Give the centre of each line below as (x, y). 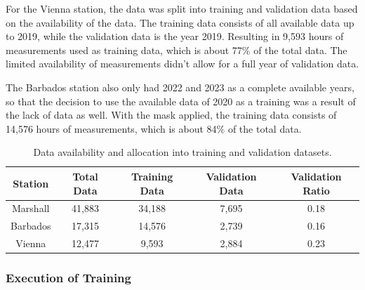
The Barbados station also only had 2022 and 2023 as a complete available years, (180, 87)
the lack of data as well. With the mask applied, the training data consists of (171, 115)
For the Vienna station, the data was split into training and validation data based (182, 8)
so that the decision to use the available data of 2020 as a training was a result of (181, 101)
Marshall (31, 208)
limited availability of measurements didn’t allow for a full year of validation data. (182, 64)
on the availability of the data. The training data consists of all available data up (180, 22)
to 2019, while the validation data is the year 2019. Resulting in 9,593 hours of (175, 36)
